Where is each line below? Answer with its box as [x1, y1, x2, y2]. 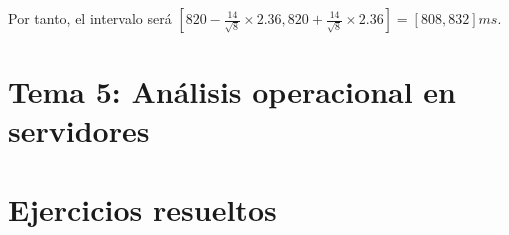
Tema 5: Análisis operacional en [8, 71, 457, 112]
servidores [8, 110, 150, 151]
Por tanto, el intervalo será [8, 8, 172, 28]
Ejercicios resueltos [8, 188, 277, 229]
